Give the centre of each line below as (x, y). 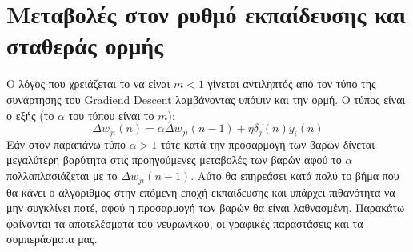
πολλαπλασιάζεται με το (62, 176)
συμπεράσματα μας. (52, 239)
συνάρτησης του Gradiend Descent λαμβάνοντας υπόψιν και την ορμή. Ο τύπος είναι (206, 99)
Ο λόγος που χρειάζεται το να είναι (88, 84)
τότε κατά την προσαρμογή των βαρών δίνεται (267, 144)
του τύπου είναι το (111, 115)
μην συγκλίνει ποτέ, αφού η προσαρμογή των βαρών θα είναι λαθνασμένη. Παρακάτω (206, 208)
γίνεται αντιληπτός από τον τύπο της (292, 84)
